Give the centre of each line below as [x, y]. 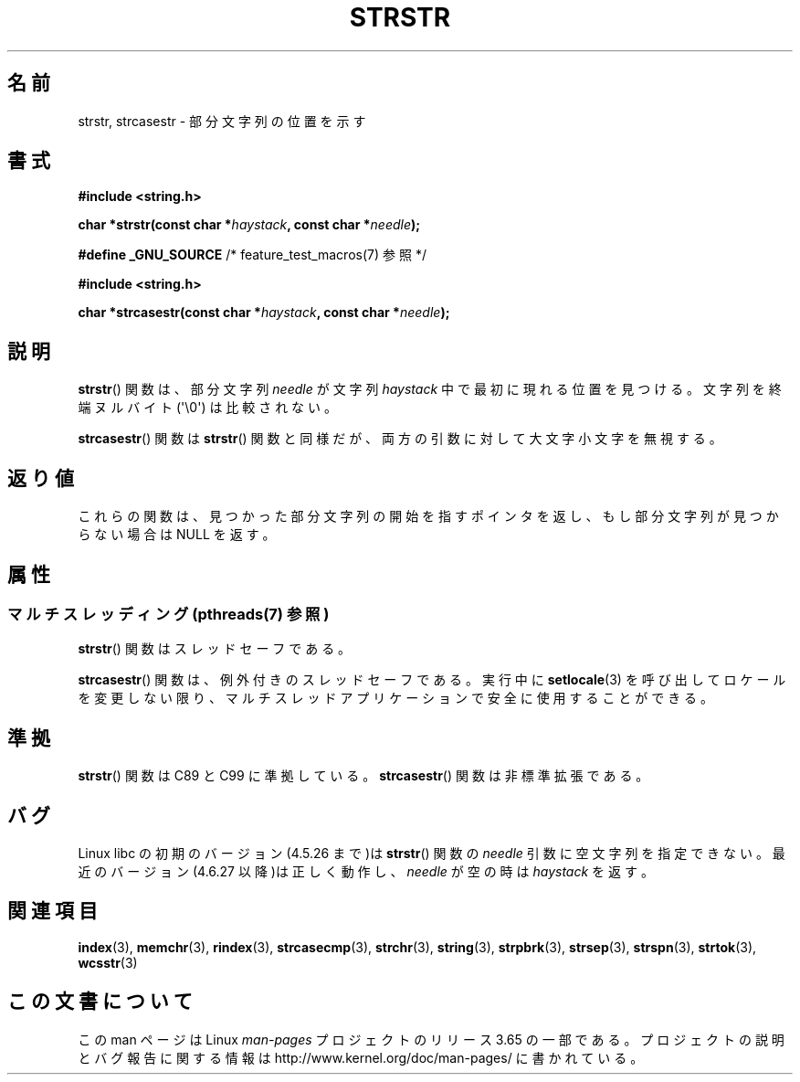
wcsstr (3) [108, 962]
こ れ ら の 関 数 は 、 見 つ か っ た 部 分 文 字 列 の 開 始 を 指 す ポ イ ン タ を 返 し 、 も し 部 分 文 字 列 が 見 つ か [428, 516]
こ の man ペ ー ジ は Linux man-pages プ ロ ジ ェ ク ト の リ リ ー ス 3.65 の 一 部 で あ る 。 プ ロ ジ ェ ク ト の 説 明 [431, 1039]
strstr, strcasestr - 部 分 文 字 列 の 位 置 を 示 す [222, 121]
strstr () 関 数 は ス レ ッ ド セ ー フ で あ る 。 [215, 649]
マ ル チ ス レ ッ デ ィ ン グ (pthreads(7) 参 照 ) [168, 614]
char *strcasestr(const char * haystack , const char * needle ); [264, 313]
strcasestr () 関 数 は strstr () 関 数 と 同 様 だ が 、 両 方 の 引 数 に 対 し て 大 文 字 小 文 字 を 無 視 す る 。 [400, 439]
